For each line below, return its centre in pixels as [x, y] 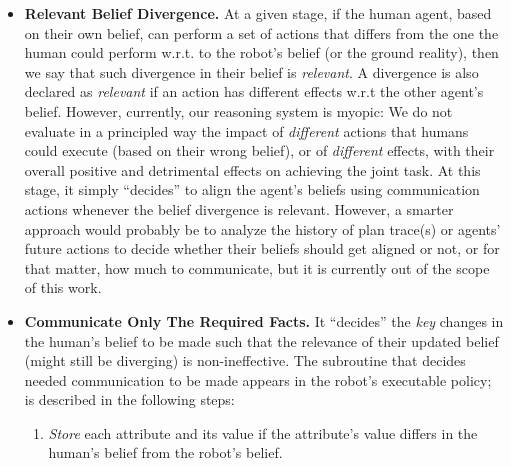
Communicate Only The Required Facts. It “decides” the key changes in [264, 320]
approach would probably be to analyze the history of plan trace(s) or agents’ [262, 228]
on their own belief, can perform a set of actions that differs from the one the [261, 32]
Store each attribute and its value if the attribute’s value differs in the [263, 432]
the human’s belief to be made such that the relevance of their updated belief [261, 340]
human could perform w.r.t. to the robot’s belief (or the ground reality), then [261, 52]
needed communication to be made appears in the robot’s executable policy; [258, 379]
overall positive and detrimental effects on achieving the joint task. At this [252, 169]
